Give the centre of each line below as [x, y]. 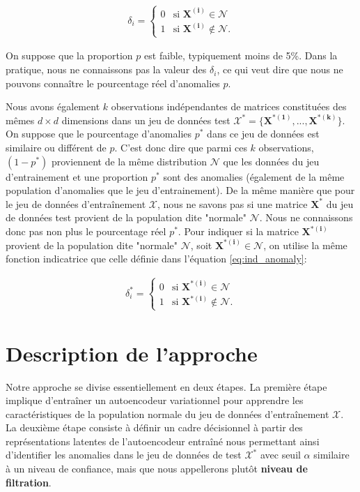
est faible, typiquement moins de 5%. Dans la [241, 55]
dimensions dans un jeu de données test [146, 120]
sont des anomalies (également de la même [254, 176]
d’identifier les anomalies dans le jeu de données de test [124, 455]
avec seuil [280, 455]
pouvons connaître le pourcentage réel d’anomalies [113, 83]
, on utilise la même [305, 245]
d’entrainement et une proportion [77, 176]
